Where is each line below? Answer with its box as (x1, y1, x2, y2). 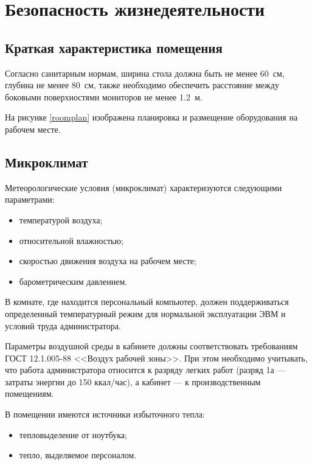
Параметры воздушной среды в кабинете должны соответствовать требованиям (5, 340, 298, 352)
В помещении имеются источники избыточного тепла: (5, 408, 205, 421)
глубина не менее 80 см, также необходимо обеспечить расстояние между (5, 79, 279, 91)
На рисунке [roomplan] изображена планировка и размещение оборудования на (5, 111, 298, 124)
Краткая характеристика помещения (5, 38, 223, 57)
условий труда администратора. (5, 319, 121, 332)
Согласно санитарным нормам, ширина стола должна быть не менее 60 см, (5, 66, 285, 79)
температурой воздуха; (19, 213, 103, 226)
